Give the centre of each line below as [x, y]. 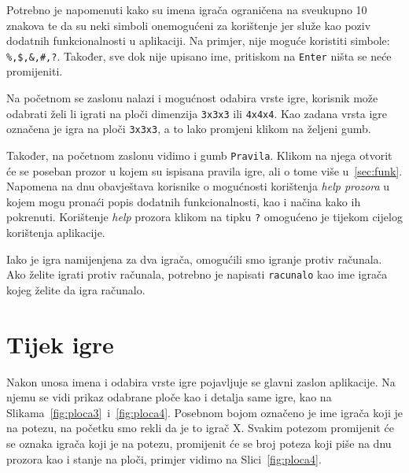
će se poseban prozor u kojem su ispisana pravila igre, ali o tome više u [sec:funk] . [204, 170]
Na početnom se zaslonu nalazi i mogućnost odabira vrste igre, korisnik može [192, 98]
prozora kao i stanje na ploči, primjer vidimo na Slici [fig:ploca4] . [164, 458]
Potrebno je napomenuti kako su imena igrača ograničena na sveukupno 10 [187, 9]
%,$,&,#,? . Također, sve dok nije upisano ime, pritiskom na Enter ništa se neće [199, 55]
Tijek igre [60, 344]
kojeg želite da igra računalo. [76, 289]
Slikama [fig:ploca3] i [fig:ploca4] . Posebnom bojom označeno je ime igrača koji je [204, 412]
